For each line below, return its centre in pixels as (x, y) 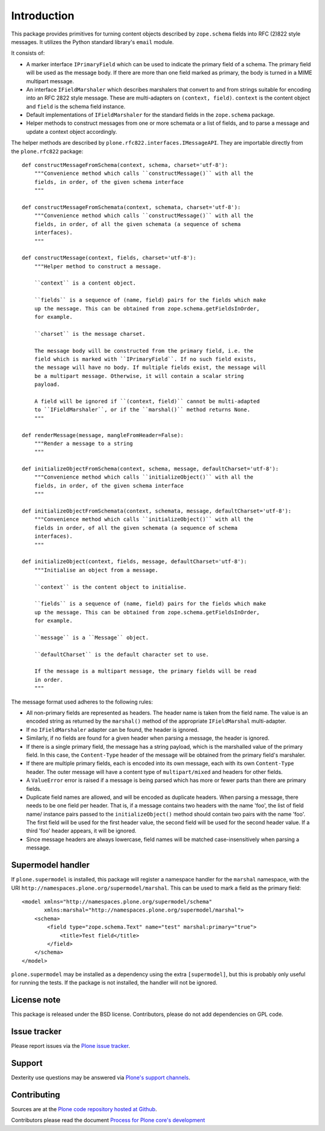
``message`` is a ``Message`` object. (91, 637)
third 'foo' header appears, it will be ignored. (81, 831)
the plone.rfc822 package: (47, 151)
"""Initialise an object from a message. (96, 570)
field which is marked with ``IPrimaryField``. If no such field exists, (145, 359)
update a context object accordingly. (72, 131)
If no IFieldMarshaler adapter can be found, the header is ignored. (113, 729)
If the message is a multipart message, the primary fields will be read (145, 671)
